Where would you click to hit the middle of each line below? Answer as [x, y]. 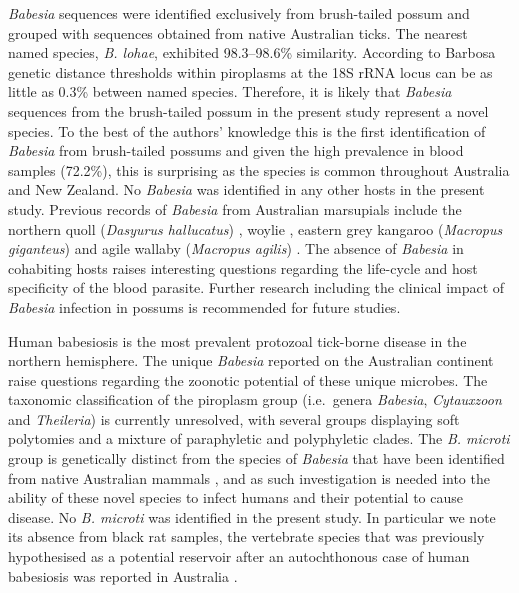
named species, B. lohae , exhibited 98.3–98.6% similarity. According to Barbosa [252, 52]
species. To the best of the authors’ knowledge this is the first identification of [247, 130]
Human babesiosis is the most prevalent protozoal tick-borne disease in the [237, 340]
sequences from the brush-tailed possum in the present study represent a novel [248, 110]
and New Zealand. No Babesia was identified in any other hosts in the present [246, 189]
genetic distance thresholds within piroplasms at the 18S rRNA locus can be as [250, 71]
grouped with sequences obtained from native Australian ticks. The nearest [238, 32]
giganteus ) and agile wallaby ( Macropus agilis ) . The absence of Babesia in [236, 248]
